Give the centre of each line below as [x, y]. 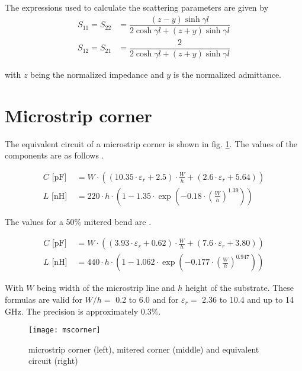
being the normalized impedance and [97, 74]
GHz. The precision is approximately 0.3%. [83, 311]
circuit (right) [53, 361]
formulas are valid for [44, 299]
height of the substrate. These [240, 288]
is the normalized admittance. [227, 74]
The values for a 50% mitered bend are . [78, 221]
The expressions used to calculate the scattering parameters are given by [137, 7]
